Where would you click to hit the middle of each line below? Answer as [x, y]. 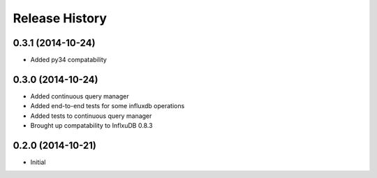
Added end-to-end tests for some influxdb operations [108, 106]
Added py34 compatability [69, 60]
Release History [60, 18]
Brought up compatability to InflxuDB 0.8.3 [91, 126]
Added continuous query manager [80, 96]
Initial [38, 162]
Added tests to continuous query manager [91, 116]
